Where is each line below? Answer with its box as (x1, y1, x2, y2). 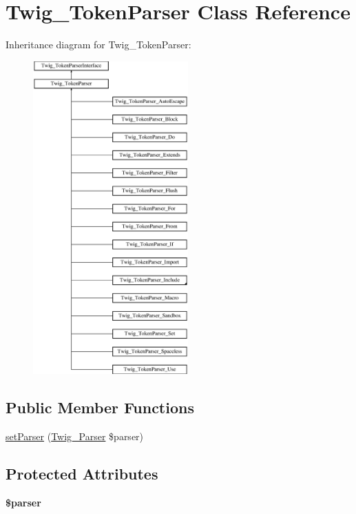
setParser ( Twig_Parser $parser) (6, 429, 144, 444)
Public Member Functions (6, 397, 194, 418)
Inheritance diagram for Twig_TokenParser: (6, 37, 191, 52)
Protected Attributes (6, 463, 158, 484)
